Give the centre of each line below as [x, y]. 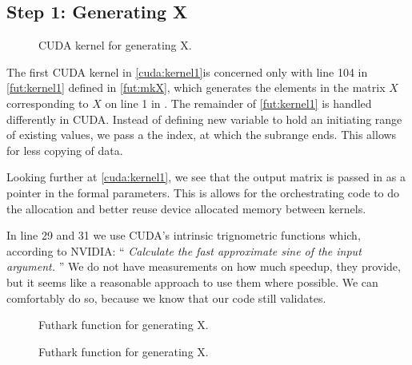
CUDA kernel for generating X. [115, 45]
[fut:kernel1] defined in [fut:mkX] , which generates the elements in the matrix [196, 87]
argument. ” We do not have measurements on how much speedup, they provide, [204, 266]
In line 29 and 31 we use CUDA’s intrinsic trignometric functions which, [184, 235]
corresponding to [48, 103]
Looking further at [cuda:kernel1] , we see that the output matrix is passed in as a [206, 177]
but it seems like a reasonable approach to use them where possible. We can [192, 282]
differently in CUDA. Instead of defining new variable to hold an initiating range [204, 119]
